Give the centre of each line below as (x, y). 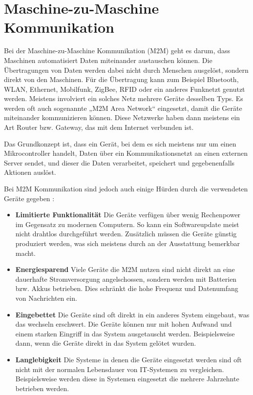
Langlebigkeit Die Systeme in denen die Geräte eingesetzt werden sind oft (128, 359)
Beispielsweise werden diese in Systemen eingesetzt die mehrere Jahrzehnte (127, 379)
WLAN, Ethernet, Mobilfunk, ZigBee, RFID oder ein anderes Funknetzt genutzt (125, 89)
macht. (26, 253)
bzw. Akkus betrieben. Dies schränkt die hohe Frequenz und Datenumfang (127, 288)
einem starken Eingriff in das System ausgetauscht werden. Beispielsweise (125, 333)
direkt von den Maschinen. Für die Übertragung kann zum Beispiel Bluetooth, (121, 79)
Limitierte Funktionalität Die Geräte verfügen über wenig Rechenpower (128, 215)
